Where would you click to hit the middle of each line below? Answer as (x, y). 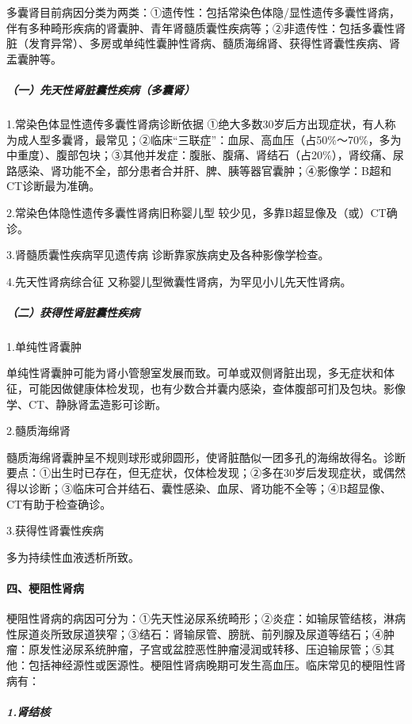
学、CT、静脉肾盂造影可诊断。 (87, 404)
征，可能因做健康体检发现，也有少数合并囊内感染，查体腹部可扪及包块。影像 (206, 389)
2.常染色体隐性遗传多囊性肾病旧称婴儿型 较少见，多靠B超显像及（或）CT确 (202, 212)
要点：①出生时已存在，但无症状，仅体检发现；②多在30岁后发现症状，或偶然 (206, 473)
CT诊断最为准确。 (53, 186)
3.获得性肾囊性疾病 (55, 530)
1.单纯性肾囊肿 (44, 346)
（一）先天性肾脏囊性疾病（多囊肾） (101, 89)
